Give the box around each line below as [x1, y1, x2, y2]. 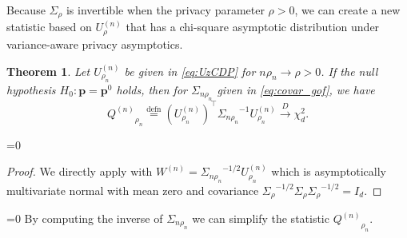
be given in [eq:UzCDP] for [124, 62, 256, 79]
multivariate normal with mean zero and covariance [6, 181, 259, 198]
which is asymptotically [271, 163, 386, 180]
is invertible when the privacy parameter [66, 2, 265, 18]
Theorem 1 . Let [6, 62, 90, 79]
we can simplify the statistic [192, 210, 329, 227]
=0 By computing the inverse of [6, 210, 163, 227]
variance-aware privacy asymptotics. [6, 35, 183, 52]
